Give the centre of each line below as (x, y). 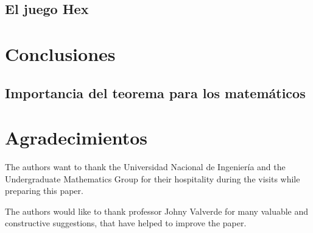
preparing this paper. (44, 191)
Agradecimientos (76, 138)
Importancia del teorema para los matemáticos (155, 92)
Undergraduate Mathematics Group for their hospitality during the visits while (153, 178)
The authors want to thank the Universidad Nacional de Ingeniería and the (145, 167)
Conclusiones (60, 53)
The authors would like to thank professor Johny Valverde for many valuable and (157, 211)
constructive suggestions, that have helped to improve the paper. (126, 223)
